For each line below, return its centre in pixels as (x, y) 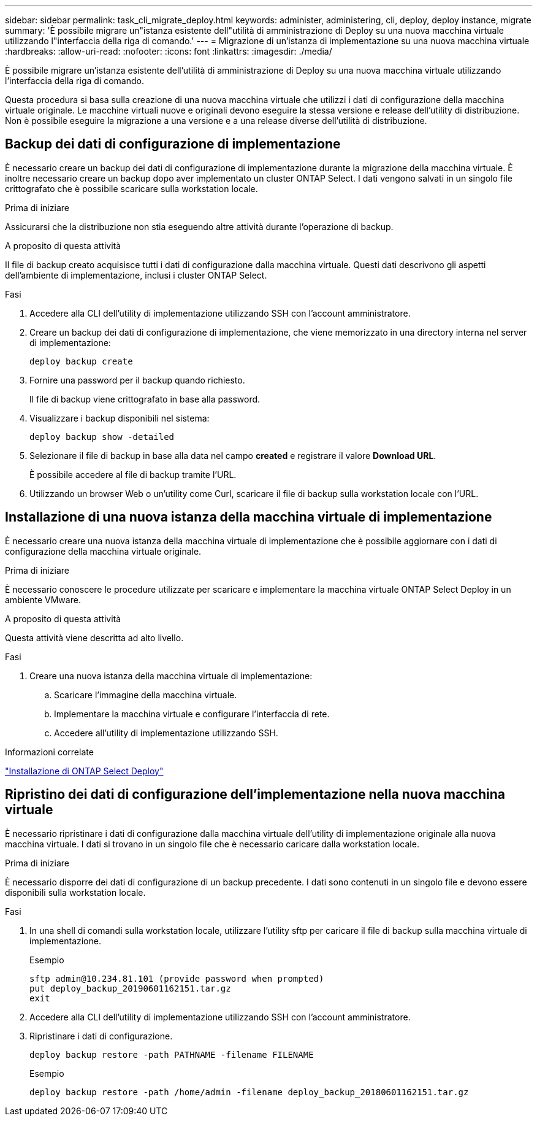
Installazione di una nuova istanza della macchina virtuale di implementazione (249, 517)
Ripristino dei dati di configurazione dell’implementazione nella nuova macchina (255, 795)
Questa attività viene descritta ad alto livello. (94, 638)
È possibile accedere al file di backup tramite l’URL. (133, 474)
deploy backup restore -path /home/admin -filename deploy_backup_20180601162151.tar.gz (249, 1092)
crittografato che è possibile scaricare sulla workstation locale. (131, 188)
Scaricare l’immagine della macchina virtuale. (146, 695)
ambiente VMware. (43, 599)
